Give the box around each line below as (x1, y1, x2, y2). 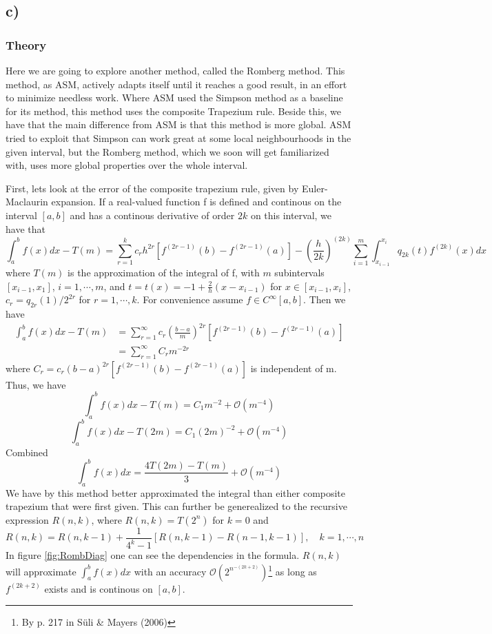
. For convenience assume (136, 292, 243, 307)
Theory (6, 36, 47, 53)
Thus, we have (6, 377, 66, 391)
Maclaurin (6, 194, 48, 209)
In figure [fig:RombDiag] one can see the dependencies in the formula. (6, 548, 300, 562)
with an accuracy (134, 564, 207, 578)
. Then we (303, 292, 346, 307)
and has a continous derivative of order (70, 207, 235, 222)
